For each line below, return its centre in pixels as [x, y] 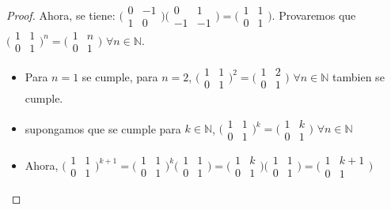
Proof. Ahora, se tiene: [61, 15]
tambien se [359, 76]
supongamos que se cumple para [103, 128]
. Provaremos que [314, 15]
